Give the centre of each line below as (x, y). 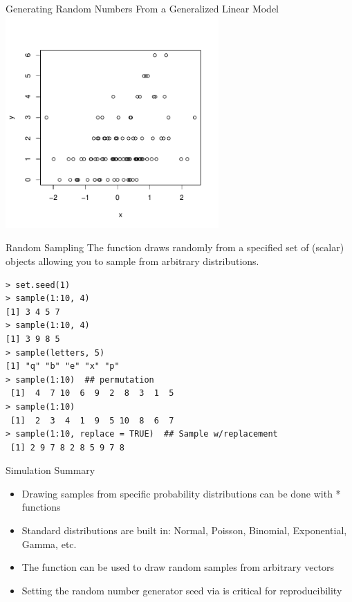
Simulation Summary (50, 470)
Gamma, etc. (49, 544)
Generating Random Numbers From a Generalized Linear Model (142, 8)
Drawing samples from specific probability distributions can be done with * (181, 493)
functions (41, 507)
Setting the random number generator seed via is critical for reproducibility (182, 590)
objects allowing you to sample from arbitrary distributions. (132, 261)
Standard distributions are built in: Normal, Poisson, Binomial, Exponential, (184, 530)
